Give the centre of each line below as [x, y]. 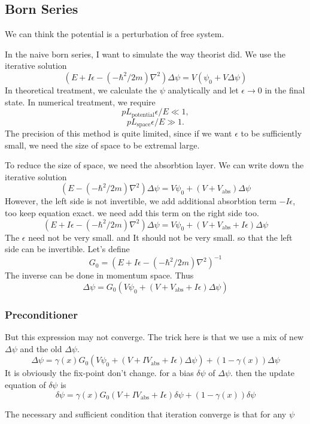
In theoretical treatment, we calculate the [81, 90]
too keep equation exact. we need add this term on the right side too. [132, 213]
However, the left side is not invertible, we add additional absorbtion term [141, 201]
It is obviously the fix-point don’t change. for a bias [99, 373]
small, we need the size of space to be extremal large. [102, 145]
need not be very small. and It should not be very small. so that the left [160, 237]
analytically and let [203, 90]
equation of [25, 384]
